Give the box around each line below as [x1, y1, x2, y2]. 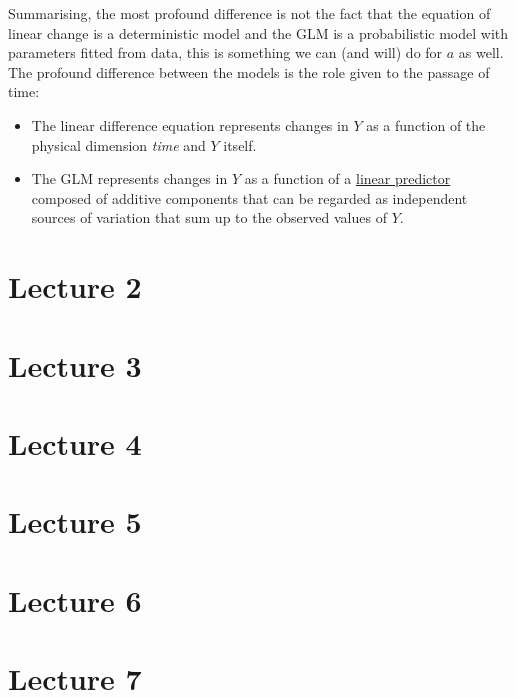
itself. [223, 134, 257, 155]
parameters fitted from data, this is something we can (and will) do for [8, 42, 443, 63]
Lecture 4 [8, 422, 142, 463]
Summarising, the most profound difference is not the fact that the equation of [8, 3, 491, 23]
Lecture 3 [8, 344, 142, 385]
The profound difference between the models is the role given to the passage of [8, 61, 490, 82]
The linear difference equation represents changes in [31, 114, 349, 135]
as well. [458, 42, 504, 63]
